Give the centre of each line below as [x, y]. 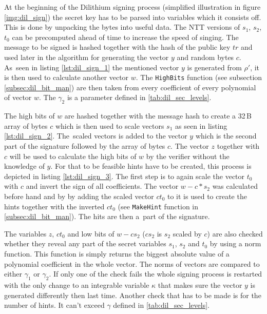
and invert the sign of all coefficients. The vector [102, 186]
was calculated [235, 186]
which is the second [226, 136]
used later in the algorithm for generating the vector [87, 57]
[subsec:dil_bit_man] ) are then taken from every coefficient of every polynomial [130, 87]
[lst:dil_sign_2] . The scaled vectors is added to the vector [96, 136]
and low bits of [91, 233]
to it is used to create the [207, 196]
